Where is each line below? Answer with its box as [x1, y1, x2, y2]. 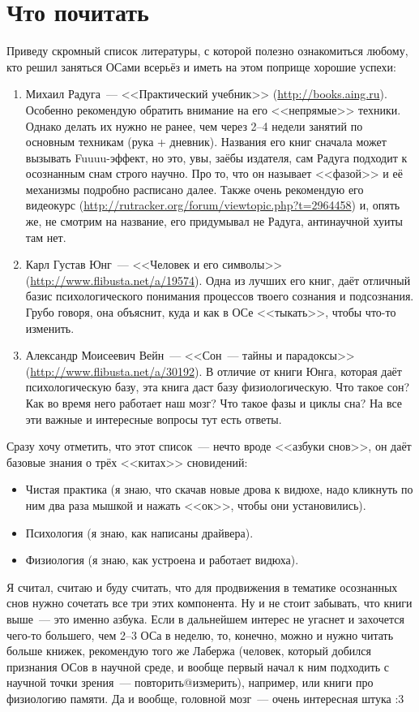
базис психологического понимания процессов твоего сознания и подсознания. [25, 287, 414, 304]
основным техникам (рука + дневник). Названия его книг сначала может [25, 133, 387, 150]
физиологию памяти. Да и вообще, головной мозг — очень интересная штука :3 [6, 689, 404, 706]
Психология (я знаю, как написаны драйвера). [25, 524, 254, 541]
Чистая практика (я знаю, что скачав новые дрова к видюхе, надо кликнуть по [25, 481, 413, 498]
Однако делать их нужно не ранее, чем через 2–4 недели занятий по [25, 117, 363, 134]
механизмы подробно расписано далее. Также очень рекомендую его [25, 180, 364, 197]
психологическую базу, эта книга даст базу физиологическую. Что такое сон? [25, 378, 410, 395]
